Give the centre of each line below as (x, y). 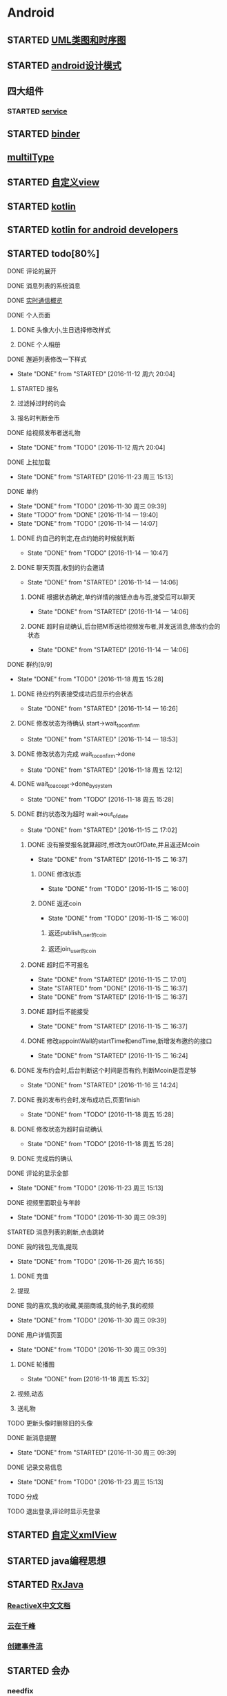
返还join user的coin (72, 950)
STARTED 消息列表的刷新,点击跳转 (56, 1232)
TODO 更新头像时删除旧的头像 (50, 1423)
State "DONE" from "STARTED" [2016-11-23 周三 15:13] (95, 477)
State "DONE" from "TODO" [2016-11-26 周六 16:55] (91, 1261)
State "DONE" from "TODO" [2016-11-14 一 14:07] (87, 524)
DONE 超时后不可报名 (58, 965)
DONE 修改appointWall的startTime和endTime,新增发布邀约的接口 (120, 1041)
